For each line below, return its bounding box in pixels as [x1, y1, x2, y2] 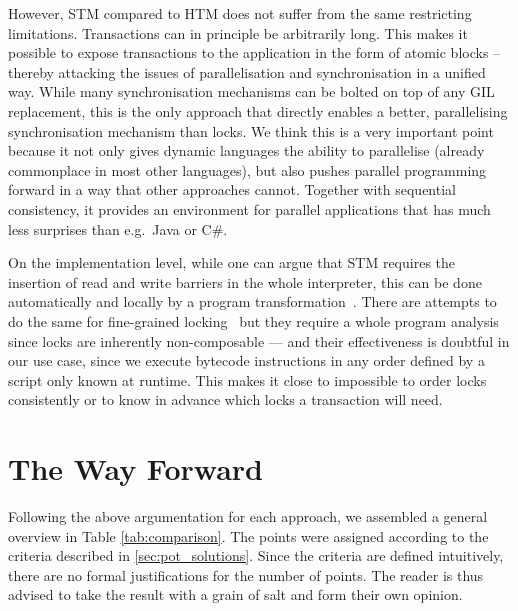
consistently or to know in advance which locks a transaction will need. [8, 389, 443, 410]
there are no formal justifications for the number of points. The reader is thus [8, 564, 484, 585]
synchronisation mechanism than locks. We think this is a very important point [8, 120, 494, 141]
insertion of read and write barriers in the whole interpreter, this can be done [8, 271, 482, 292]
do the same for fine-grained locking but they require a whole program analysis [8, 310, 499, 331]
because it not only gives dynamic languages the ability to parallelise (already [8, 140, 485, 161]
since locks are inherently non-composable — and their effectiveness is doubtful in [8, 330, 510, 351]
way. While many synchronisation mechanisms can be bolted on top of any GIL [8, 81, 495, 102]
